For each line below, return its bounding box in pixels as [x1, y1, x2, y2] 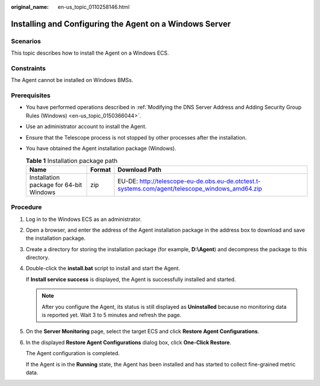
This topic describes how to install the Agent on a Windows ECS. [11, 49, 169, 56]
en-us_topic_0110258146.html [57, 4, 130, 10]
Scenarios [11, 37, 41, 45]
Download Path [117, 165, 162, 173]
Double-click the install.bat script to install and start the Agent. [25, 265, 180, 272]
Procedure [11, 203, 42, 211]
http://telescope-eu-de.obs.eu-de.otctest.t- [139, 177, 261, 185]
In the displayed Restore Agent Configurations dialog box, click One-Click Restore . [25, 338, 232, 346]
